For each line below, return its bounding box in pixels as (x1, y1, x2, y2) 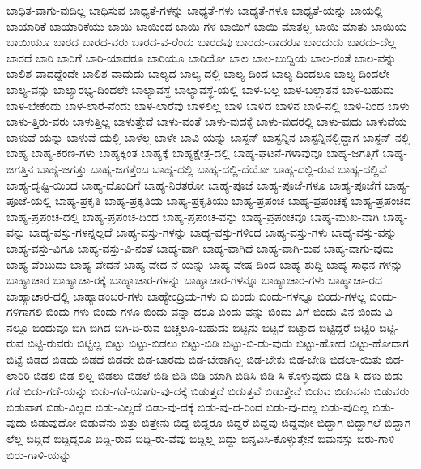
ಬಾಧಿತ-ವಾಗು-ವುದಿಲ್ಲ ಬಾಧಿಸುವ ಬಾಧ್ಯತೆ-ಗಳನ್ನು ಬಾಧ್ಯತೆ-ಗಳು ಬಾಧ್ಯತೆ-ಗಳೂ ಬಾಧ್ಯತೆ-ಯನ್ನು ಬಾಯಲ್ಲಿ (6, 2, 383, 18)
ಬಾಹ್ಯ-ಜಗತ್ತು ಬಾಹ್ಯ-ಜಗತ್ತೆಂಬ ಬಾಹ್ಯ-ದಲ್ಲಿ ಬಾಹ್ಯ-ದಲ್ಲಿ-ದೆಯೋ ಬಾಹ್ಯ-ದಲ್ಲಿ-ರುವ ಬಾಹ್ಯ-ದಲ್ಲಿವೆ (37, 160, 387, 177)
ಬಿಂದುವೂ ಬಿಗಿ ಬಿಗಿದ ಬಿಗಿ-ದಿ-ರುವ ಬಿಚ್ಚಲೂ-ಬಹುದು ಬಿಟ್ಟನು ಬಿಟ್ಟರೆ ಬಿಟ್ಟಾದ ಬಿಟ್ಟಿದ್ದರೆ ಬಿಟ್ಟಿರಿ (32, 318, 376, 335)
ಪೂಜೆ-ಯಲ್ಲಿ (6, 192, 52, 209)
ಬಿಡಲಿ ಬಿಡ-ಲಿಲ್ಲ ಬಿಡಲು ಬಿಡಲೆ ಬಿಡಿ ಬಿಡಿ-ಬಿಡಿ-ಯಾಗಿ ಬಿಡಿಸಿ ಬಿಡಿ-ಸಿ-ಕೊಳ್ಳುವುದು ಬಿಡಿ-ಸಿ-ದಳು (33, 366, 381, 383)
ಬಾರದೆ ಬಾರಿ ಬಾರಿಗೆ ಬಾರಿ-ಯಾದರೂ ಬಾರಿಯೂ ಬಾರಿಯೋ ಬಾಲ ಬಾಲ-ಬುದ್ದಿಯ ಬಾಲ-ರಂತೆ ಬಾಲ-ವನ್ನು (6, 49, 397, 66)
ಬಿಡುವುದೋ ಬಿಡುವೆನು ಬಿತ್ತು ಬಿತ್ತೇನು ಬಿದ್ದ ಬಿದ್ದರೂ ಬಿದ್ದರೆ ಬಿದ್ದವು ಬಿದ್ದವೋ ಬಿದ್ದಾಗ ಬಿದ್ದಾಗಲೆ (30, 414, 381, 431)
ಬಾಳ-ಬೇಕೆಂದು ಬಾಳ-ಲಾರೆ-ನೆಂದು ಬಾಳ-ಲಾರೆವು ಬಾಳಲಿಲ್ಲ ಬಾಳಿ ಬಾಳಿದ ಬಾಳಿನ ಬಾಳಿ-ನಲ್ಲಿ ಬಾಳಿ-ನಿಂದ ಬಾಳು (6, 96, 410, 113)
